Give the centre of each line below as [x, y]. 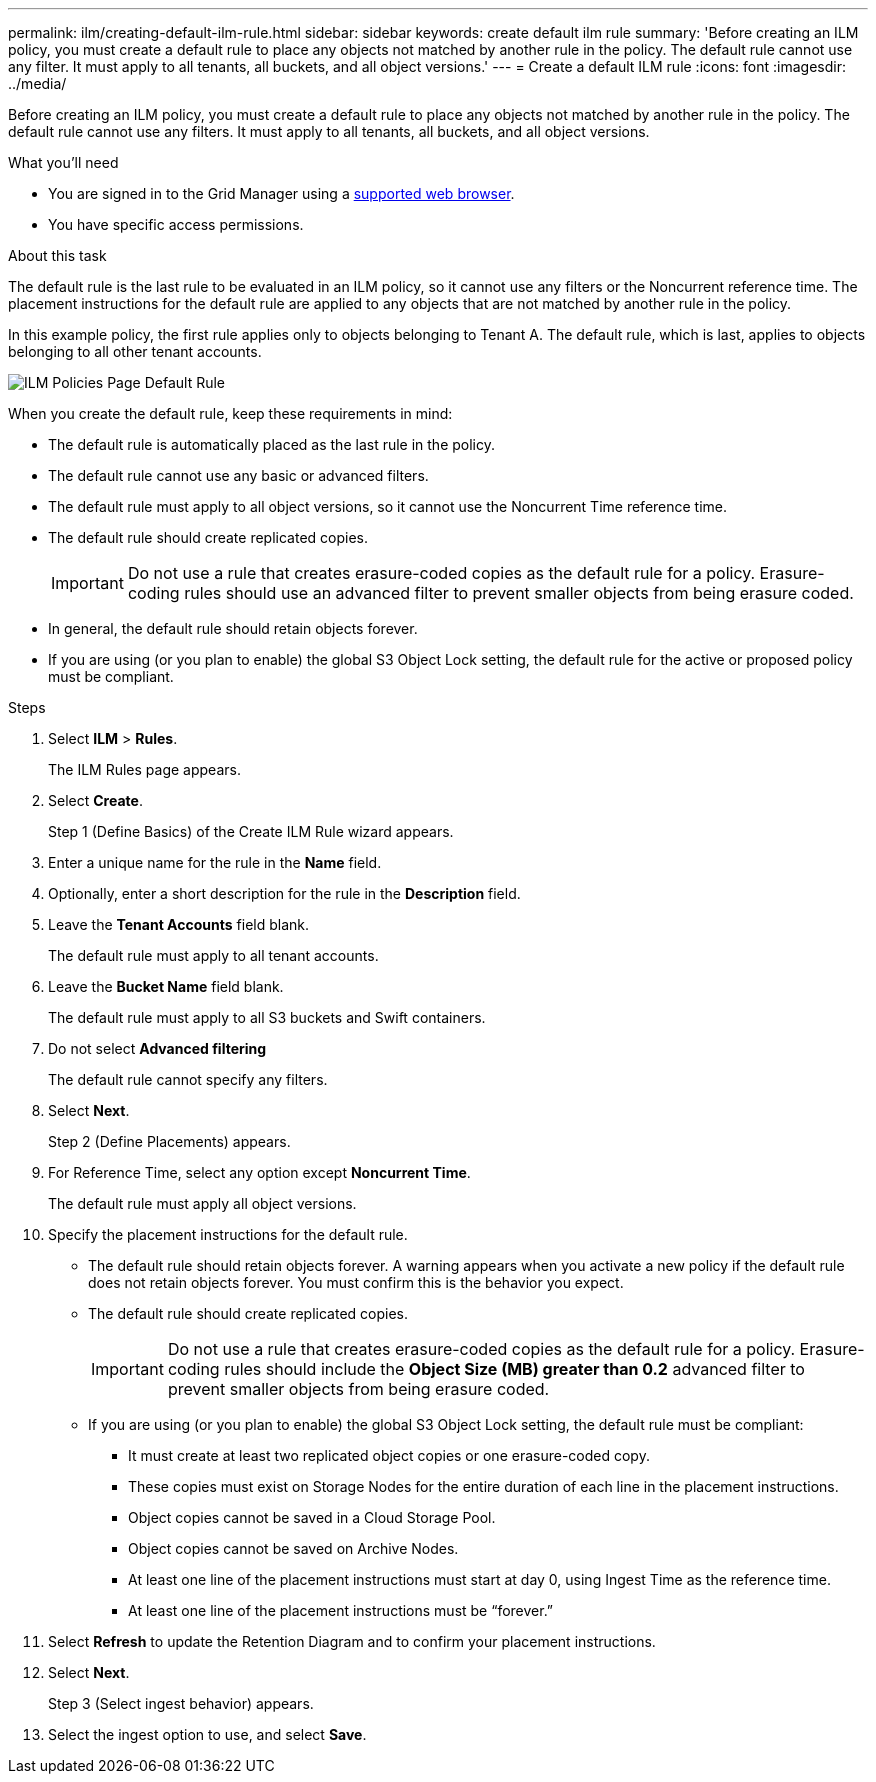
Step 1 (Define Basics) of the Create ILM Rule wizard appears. [251, 831]
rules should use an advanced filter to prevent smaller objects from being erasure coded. [519, 593]
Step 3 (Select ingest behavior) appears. [181, 1703]
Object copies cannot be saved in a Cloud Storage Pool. [312, 1517]
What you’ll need [63, 162]
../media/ [37, 83]
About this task [57, 255]
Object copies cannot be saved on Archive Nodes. [293, 1548]
